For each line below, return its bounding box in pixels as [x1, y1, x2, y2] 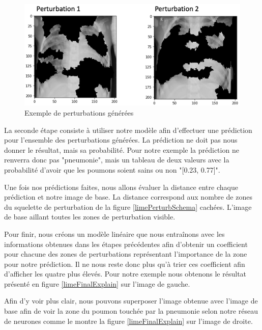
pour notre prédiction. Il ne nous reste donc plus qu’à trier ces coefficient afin [4, 258, 245, 269]
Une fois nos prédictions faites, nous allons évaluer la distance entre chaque [4, 181, 238, 192]
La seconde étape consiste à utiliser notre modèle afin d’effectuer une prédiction [4, 124, 252, 135]
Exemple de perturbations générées [24, 107, 134, 118]
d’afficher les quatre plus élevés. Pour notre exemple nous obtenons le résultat [4, 268, 247, 279]
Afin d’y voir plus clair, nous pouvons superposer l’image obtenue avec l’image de [4, 295, 258, 306]
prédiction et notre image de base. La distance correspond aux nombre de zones [4, 191, 252, 202]
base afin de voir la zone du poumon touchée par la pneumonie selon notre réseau [4, 306, 258, 316]
